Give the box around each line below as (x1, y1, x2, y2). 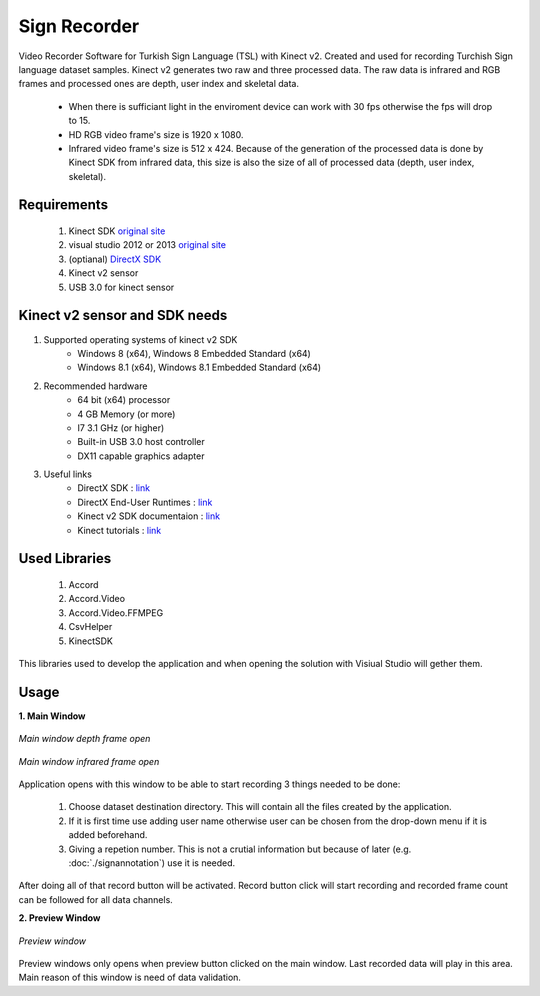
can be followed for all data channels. (18, 893, 174, 905)
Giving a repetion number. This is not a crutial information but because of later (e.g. (68, 843, 412, 855)
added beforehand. (68, 829, 148, 841)
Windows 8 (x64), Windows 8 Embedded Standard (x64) (77, 347, 312, 359)
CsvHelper (68, 621, 113, 633)
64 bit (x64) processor (77, 394, 171, 406)
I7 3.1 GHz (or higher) (77, 421, 165, 434)
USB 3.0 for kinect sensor (68, 281, 175, 293)
